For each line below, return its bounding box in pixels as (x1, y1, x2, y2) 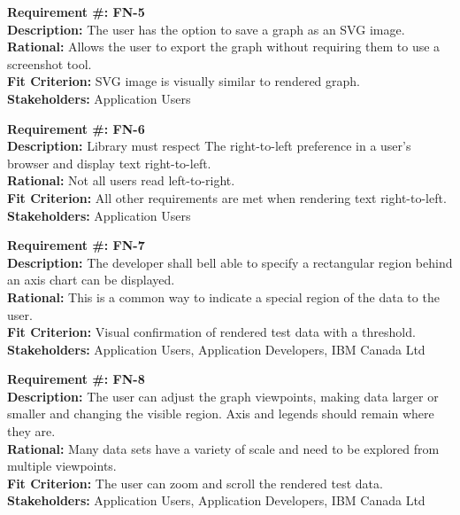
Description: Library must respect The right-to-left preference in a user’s (7, 137, 411, 155)
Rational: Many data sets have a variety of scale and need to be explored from (7, 439, 440, 457)
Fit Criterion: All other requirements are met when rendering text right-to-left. (7, 188, 447, 207)
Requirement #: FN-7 (7, 236, 145, 254)
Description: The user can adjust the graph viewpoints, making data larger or (7, 386, 439, 405)
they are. (7, 422, 56, 441)
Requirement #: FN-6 (7, 119, 145, 137)
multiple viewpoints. (7, 456, 117, 475)
